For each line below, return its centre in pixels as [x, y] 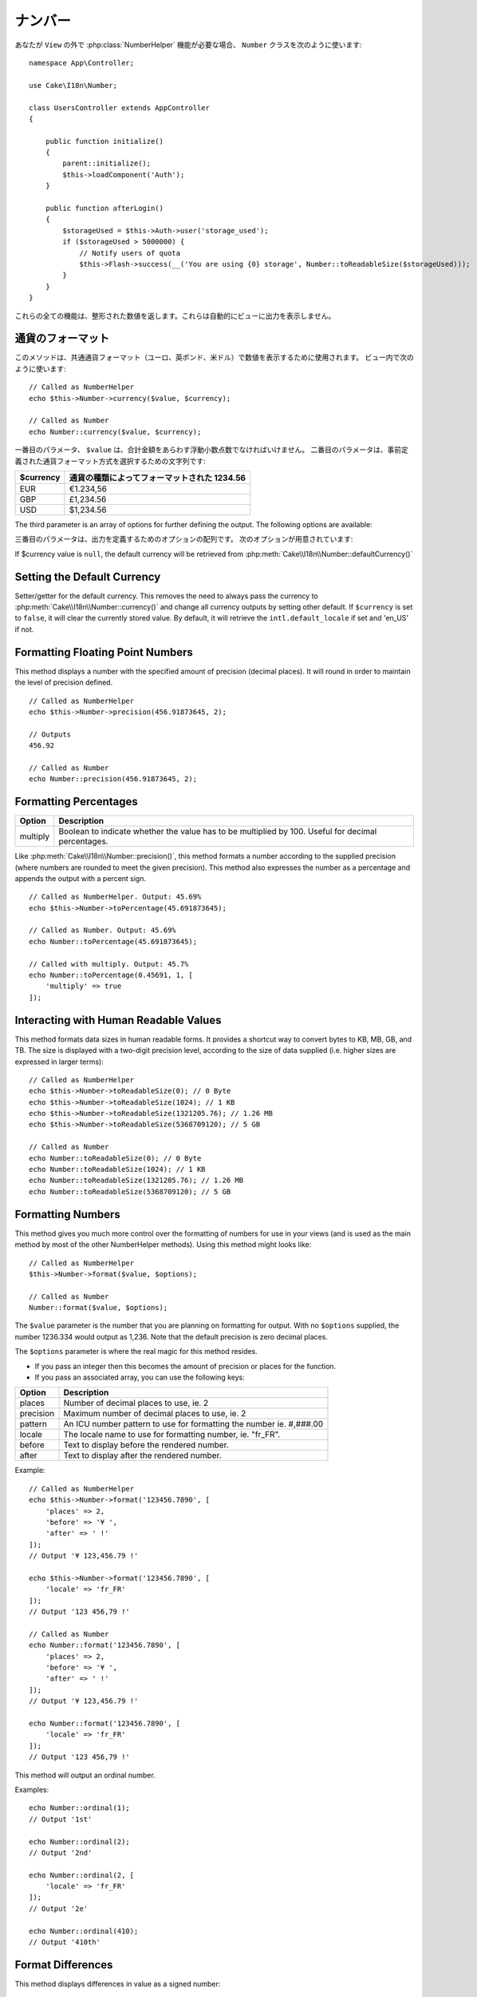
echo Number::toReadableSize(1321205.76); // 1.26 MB [136, 1181]
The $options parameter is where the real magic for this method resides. [136, 1352]
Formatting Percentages [77, 802]
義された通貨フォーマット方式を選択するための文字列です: [110, 461]
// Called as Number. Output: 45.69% [103, 930]
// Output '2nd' [61, 1852]
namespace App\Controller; [82, 63]
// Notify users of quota [130, 253]
